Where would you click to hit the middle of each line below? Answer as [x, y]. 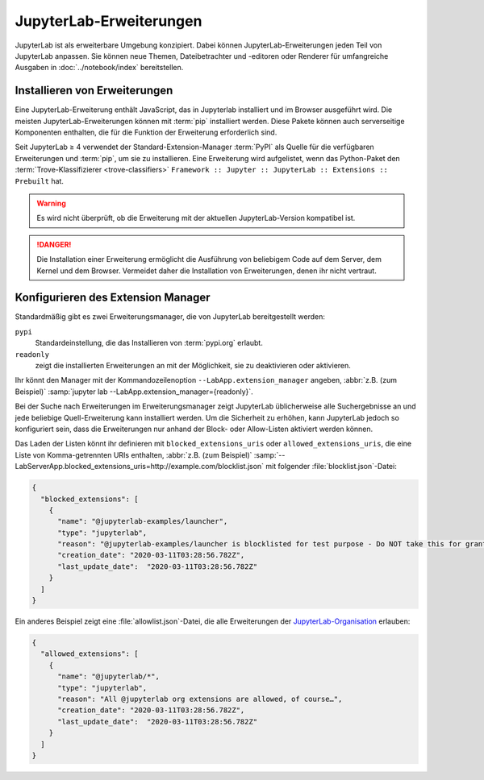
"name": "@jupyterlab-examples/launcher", [143, 521]
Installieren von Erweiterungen [94, 91]
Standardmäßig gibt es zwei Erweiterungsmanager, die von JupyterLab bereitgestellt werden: [170, 317]
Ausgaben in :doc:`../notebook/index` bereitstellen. [99, 68]
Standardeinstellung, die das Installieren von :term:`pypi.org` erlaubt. [149, 343]
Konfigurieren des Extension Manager [113, 298]
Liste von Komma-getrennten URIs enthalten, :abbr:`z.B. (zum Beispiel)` [134, 454]
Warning [51, 203]
